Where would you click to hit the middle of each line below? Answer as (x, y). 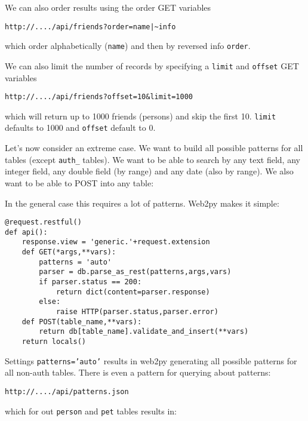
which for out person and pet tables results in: (91, 411)
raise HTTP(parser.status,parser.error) (137, 312)
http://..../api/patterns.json (67, 391)
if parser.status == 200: (90, 282)
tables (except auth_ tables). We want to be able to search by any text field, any (153, 159)
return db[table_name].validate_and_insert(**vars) (144, 332)
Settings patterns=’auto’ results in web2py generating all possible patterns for (151, 360)
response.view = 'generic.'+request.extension (116, 242)
